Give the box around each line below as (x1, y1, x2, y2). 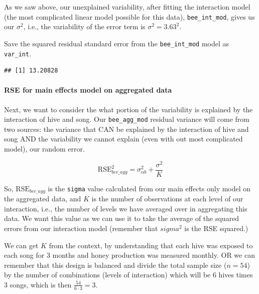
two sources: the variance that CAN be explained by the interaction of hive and (4, 123, 249, 134)
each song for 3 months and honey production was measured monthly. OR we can (4, 250, 255, 260)
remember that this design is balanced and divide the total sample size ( (4, 259, 227, 270)
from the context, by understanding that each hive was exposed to (49, 240, 253, 250)
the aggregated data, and (4, 193, 81, 204)
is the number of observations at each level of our (91, 193, 243, 204)
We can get (4, 240, 39, 250)
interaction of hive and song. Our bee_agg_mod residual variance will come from (4, 114, 249, 124)
